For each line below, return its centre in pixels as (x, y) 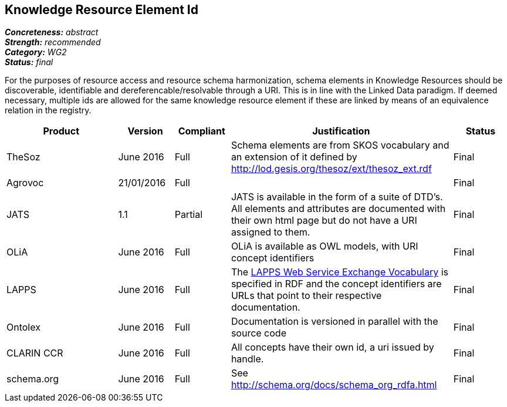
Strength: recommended (53, 42)
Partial (189, 215)
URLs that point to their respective (306, 296)
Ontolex (23, 327)
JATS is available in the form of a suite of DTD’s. (337, 197)
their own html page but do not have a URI (324, 221)
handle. (247, 359)
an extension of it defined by (294, 157)
